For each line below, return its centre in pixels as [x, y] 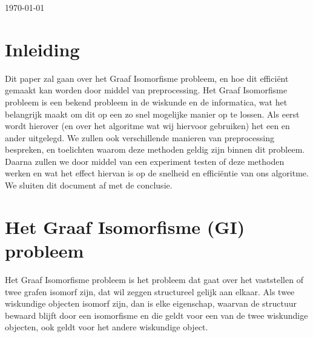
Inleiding [42, 49]
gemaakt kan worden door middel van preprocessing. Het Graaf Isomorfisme [146, 90]
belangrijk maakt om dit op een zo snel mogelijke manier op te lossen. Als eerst [152, 114]
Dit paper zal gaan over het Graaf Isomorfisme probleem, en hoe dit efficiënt [147, 78]
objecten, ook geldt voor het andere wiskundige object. [107, 327]
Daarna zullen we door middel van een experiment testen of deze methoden [145, 161]
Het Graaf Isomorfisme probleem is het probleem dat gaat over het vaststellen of [154, 279]
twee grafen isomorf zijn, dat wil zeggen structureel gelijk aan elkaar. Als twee [150, 291]
